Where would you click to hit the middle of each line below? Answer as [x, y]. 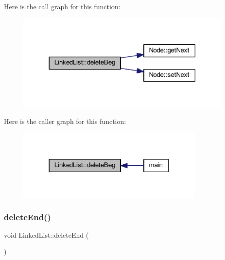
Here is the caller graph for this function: [65, 121]
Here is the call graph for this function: [62, 6]
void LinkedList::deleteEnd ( [46, 235]
